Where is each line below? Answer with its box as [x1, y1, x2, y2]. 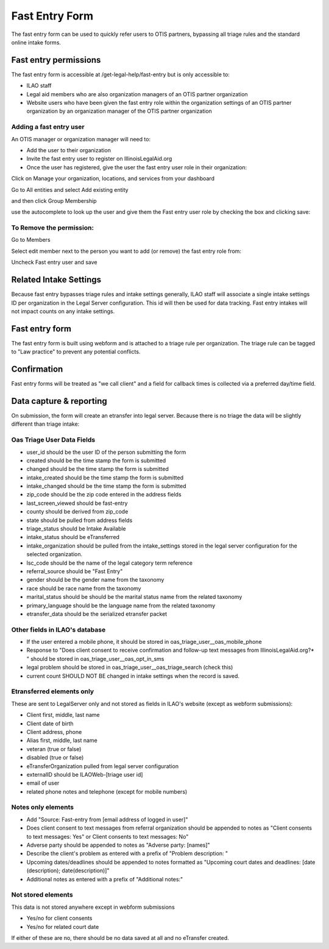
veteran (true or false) [26, 745, 82, 752]
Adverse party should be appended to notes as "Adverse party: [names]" [26, 841, 210, 849]
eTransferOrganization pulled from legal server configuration [26, 762, 179, 770]
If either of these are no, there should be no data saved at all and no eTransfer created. [11, 934, 230, 941]
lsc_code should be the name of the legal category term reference [26, 559, 193, 566]
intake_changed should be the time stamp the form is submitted [26, 482, 186, 490]
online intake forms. [11, 38, 61, 46]
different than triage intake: [11, 420, 80, 428]
